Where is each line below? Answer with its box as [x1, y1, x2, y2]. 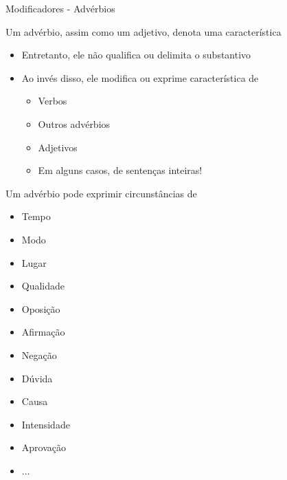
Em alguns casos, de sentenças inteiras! [38, 163, 203, 177]
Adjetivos [38, 140, 78, 154]
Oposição [21, 301, 60, 316]
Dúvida [21, 371, 53, 385]
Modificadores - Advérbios [5, 1, 115, 15]
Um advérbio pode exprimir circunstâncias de [5, 186, 197, 200]
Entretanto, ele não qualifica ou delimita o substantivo [21, 47, 251, 62]
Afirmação [21, 325, 65, 339]
